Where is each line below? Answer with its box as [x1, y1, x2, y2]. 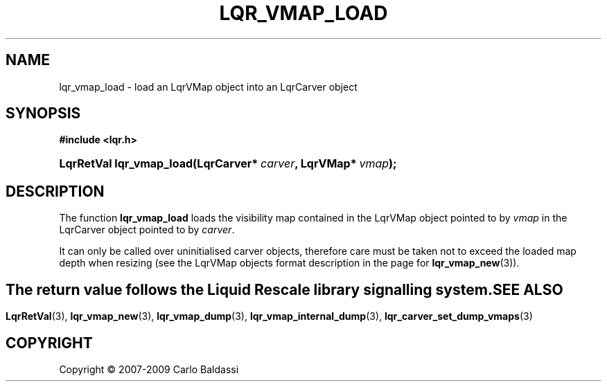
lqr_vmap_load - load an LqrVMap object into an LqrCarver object [59, 80, 358, 93]
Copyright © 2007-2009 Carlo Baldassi [59, 363, 239, 375]
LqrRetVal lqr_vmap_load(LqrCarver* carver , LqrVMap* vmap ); [59, 156, 397, 171]
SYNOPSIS [6, 105, 81, 123]
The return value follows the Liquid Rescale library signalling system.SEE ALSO [6, 280, 563, 298]
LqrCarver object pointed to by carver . [59, 224, 235, 236]
